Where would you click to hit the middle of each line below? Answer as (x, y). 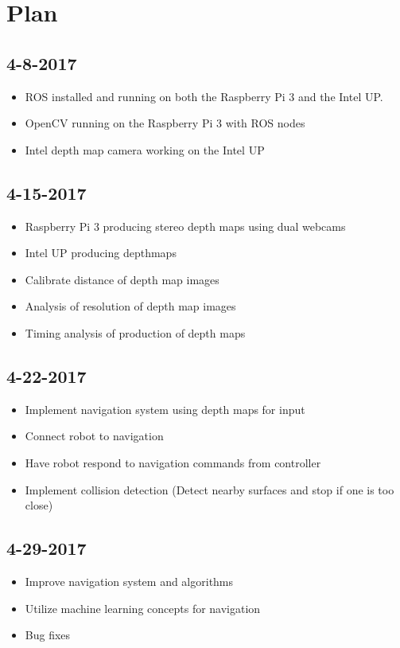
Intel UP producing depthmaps (101, 253)
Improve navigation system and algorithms (129, 581)
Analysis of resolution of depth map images (130, 306)
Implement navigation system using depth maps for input (165, 409)
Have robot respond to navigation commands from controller (173, 462)
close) (39, 505)
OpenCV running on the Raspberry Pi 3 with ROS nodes (165, 123)
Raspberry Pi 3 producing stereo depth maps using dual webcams (185, 226)
